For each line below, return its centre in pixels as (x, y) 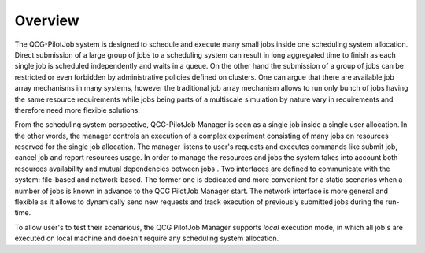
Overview (47, 20)
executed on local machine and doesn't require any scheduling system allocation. (147, 238)
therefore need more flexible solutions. (78, 110)
